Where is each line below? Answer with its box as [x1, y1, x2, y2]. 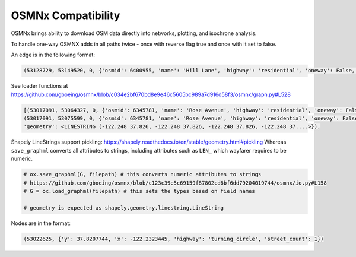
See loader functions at [11, 83, 68, 90]
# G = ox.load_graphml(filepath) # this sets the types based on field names [23, 188, 255, 194]
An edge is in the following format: [11, 51, 95, 59]
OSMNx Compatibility [11, 9, 120, 22]
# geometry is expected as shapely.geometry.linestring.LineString [23, 204, 224, 211]
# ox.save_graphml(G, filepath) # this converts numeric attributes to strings [23, 171, 262, 178]
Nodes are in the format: [11, 220, 71, 227]
